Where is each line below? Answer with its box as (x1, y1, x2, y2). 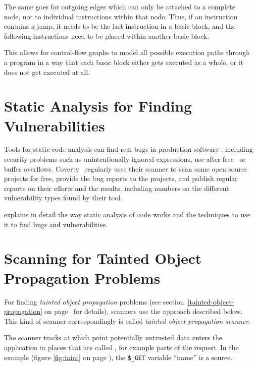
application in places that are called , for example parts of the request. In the (4, 342, 239, 352)
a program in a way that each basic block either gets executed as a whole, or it (4, 57, 244, 67)
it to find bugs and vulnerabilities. (4, 219, 108, 229)
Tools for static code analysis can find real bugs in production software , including (4, 144, 253, 154)
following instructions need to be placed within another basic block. (4, 30, 209, 41)
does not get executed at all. (4, 66, 90, 77)
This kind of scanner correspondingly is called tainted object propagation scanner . (4, 315, 251, 326)
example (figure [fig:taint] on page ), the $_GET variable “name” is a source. (4, 352, 233, 362)
